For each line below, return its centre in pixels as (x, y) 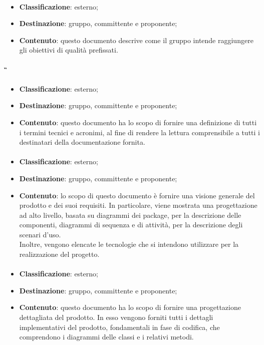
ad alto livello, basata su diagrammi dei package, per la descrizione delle (130, 215)
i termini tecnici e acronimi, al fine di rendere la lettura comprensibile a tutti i (140, 132)
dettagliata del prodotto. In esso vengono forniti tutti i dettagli (116, 317)
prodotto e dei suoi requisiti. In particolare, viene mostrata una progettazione (138, 205)
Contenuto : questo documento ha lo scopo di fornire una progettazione (130, 307)
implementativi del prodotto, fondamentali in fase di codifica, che (119, 327)
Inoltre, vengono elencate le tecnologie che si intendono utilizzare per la (129, 244)
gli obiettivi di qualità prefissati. (69, 50)
